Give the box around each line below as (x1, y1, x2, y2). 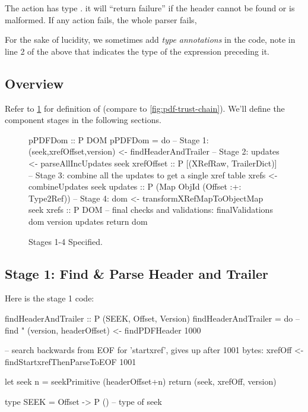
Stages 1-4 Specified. (28, 235, 103, 247)
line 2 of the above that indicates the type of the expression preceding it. (5, 45, 269, 57)
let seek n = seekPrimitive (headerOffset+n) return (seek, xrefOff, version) (5, 375, 277, 388)
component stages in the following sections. (5, 114, 161, 126)
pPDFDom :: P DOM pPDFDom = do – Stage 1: (28, 133, 209, 146)
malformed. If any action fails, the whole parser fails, (5, 13, 197, 26)
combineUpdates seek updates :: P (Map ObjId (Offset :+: (28, 180, 242, 193)
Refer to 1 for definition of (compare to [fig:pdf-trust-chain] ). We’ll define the (5, 102, 285, 114)
